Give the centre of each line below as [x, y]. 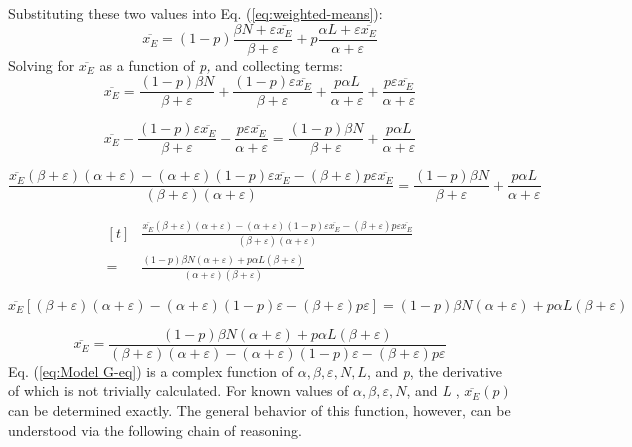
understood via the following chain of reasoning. [155, 429]
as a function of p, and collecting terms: [221, 64]
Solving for [41, 64]
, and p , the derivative [434, 370]
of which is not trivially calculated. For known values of [178, 390]
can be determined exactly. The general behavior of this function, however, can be [259, 410]
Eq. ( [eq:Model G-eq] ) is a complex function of [151, 370]
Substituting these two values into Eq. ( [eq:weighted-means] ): [195, 13]
